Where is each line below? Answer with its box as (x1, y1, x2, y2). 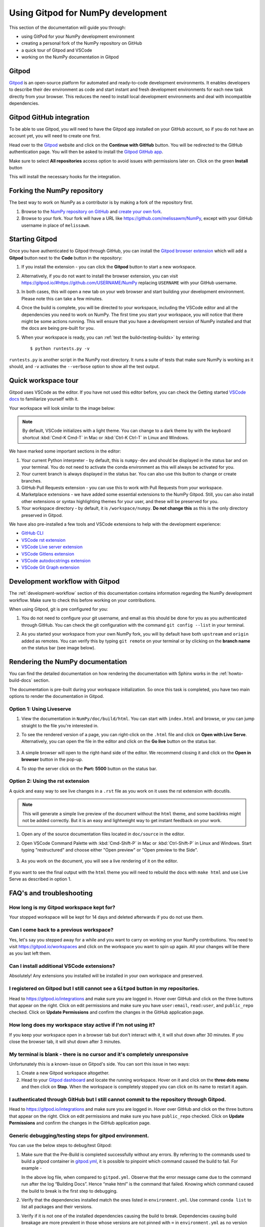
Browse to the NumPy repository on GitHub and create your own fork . (21, 209, 162, 214)
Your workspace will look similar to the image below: (9, 405, 115, 411)
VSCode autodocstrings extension (21, 558, 91, 563)
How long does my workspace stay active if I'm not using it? (9, 1021, 156, 1028)
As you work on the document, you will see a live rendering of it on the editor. (21, 858, 178, 864)
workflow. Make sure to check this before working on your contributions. (9, 597, 157, 603)
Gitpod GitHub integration (9, 113, 90, 121)
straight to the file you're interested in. (21, 722, 99, 728)
